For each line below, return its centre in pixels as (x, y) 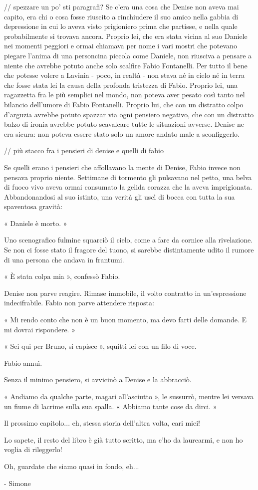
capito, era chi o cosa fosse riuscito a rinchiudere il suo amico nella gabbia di (121, 16)
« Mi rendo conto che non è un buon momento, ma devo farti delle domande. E (125, 320)
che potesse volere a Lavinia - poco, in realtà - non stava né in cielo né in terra (124, 75)
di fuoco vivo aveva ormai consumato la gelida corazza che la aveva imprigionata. (128, 187)
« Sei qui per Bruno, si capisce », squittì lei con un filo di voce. (100, 346)
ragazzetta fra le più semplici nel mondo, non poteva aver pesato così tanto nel (125, 95)
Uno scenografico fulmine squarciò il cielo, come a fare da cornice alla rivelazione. (129, 240)
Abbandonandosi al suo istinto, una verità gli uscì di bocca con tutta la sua (120, 196)
